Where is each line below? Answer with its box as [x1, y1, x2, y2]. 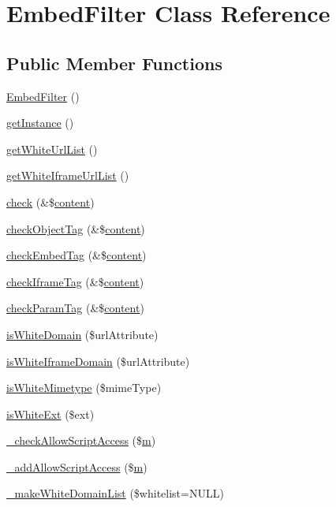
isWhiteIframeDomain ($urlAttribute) [6, 352, 190, 369]
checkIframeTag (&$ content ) [6, 273, 144, 289]
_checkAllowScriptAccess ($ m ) [6, 432, 156, 449]
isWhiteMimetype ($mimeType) [6, 379, 162, 396]
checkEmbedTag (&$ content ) [6, 247, 147, 263]
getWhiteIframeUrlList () [6, 167, 129, 184]
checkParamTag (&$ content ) [6, 300, 144, 316]
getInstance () [6, 114, 74, 131]
